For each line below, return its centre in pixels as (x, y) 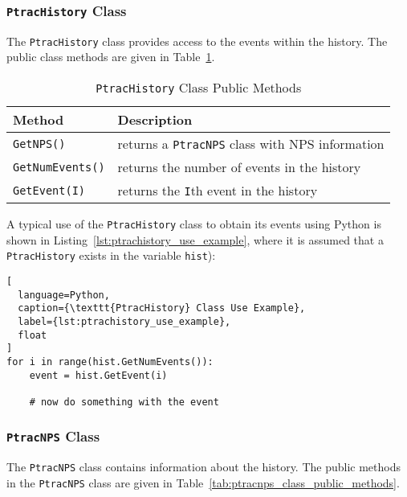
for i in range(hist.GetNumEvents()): (110, 361)
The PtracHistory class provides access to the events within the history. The (197, 41)
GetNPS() (39, 144)
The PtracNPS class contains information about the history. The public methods (203, 467)
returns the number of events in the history (239, 167)
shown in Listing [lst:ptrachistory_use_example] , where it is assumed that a (195, 239)
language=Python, (64, 295)
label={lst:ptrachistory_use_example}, (124, 321)
